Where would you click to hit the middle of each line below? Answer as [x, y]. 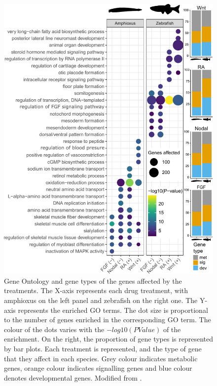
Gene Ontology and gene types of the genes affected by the [93, 280]
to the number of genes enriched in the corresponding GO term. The [108, 320]
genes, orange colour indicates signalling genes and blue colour [98, 368]
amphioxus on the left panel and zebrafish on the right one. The [101, 300]
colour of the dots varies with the [54, 329]
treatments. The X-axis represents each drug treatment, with [96, 290]
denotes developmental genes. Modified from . [73, 377]
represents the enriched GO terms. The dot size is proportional [113, 310]
